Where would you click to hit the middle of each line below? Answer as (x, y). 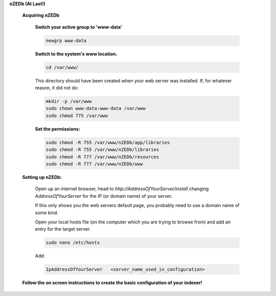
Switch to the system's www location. (76, 54)
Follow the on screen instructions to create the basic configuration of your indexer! (112, 283)
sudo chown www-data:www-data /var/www (96, 108)
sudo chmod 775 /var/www (77, 116)
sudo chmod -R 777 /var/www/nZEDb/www (94, 164)
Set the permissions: (57, 129)
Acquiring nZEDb (41, 15)
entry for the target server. (63, 229)
